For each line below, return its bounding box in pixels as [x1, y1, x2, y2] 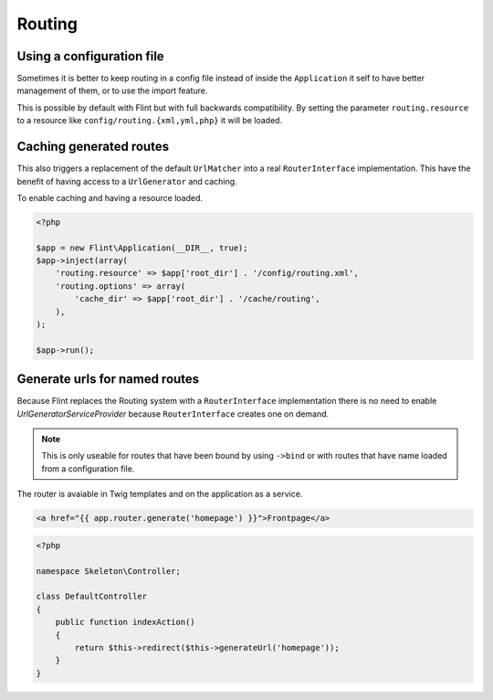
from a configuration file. [41, 462, 135, 474]
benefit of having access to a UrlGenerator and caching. [16, 175, 237, 186]
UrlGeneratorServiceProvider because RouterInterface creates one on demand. [16, 408, 330, 419]
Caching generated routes [16, 139, 169, 154]
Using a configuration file [16, 48, 164, 64]
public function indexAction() [55, 617, 195, 628]
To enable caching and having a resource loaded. [16, 192, 204, 203]
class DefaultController [36, 591, 148, 602]
